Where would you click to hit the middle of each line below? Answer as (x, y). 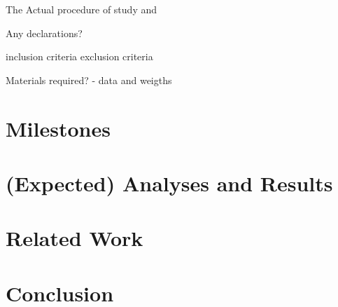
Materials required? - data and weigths (89, 80)
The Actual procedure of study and (82, 9)
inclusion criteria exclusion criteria (79, 56)
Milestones (58, 128)
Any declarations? (44, 33)
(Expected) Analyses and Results (169, 183)
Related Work (75, 238)
